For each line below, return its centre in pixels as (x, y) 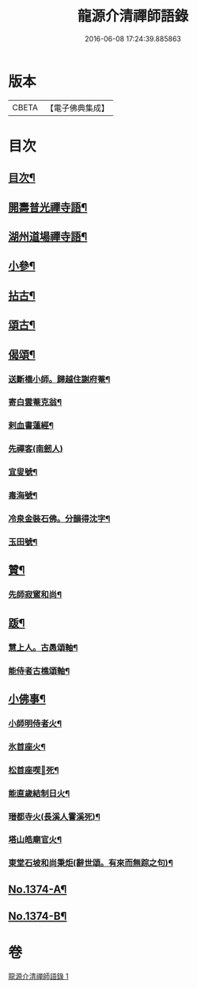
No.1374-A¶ (38, 889)
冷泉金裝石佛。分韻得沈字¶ (59, 519)
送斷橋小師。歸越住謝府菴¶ (59, 379)
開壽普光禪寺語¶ (48, 207)
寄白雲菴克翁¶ (35, 402)
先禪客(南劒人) (36, 449)
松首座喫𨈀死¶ (34, 770)
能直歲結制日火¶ (39, 793)
